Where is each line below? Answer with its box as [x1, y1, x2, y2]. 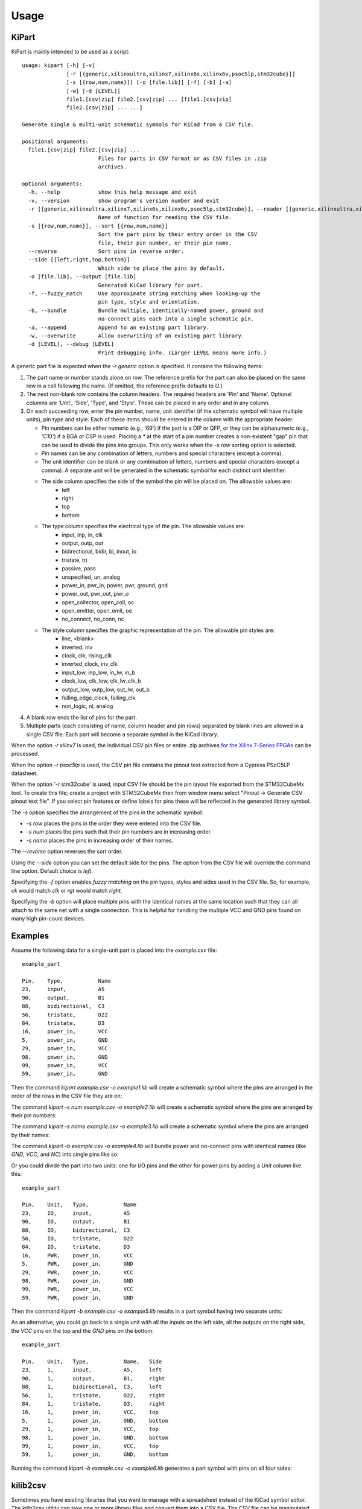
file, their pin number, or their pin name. [98, 239, 232, 246]
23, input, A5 [22, 986, 105, 993]
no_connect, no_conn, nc [62, 616, 124, 623]
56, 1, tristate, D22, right [22, 1392, 165, 1399]
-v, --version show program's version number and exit [28, 197, 220, 204]
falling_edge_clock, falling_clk [62, 694, 136, 701]
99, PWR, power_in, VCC [22, 1286, 134, 1293]
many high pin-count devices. [11, 914, 86, 922]
